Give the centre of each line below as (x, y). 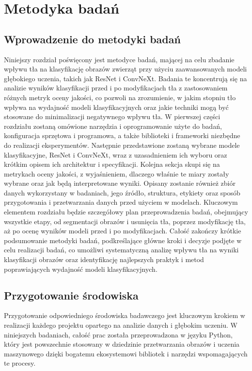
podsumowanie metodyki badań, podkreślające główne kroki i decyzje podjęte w (123, 240)
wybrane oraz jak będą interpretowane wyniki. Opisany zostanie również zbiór (120, 183)
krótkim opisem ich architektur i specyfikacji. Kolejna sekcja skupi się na (112, 164)
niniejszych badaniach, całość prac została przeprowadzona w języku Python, (118, 334)
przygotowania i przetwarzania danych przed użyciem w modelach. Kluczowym (121, 202)
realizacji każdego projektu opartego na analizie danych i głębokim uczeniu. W (121, 325)
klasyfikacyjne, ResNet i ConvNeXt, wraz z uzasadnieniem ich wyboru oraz (116, 154)
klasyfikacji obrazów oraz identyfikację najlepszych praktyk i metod (104, 259)
